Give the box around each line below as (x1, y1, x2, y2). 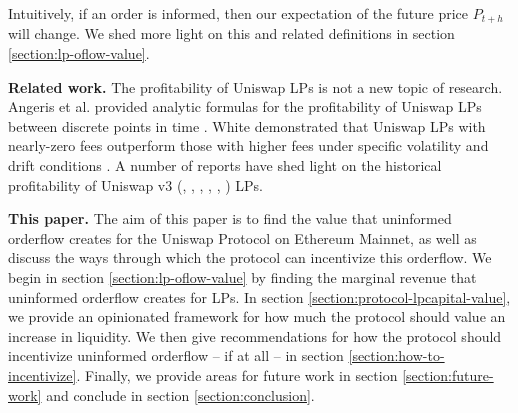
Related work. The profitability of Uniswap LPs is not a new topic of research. (8, 76, 503, 97)
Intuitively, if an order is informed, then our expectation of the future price (8, 3, 469, 23)
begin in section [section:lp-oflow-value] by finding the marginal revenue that (8, 266, 477, 287)
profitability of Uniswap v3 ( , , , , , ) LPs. (8, 174, 263, 195)
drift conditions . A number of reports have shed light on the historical (8, 155, 442, 176)
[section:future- (402, 364, 494, 385)
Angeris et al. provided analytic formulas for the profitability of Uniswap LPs (8, 96, 482, 117)
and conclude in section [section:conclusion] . (46, 384, 315, 405)
